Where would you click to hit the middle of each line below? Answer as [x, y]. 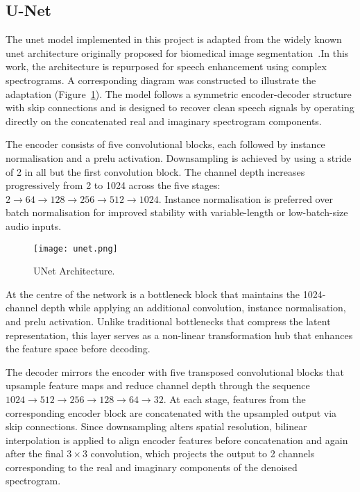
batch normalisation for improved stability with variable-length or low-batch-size [177, 212]
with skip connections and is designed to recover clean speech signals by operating [180, 107]
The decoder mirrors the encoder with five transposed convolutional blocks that [175, 371]
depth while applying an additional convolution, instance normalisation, [193, 307]
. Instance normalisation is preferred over [246, 198]
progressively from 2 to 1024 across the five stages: [113, 185]
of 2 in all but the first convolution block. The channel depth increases [155, 171]
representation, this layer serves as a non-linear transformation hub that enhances [179, 335]
